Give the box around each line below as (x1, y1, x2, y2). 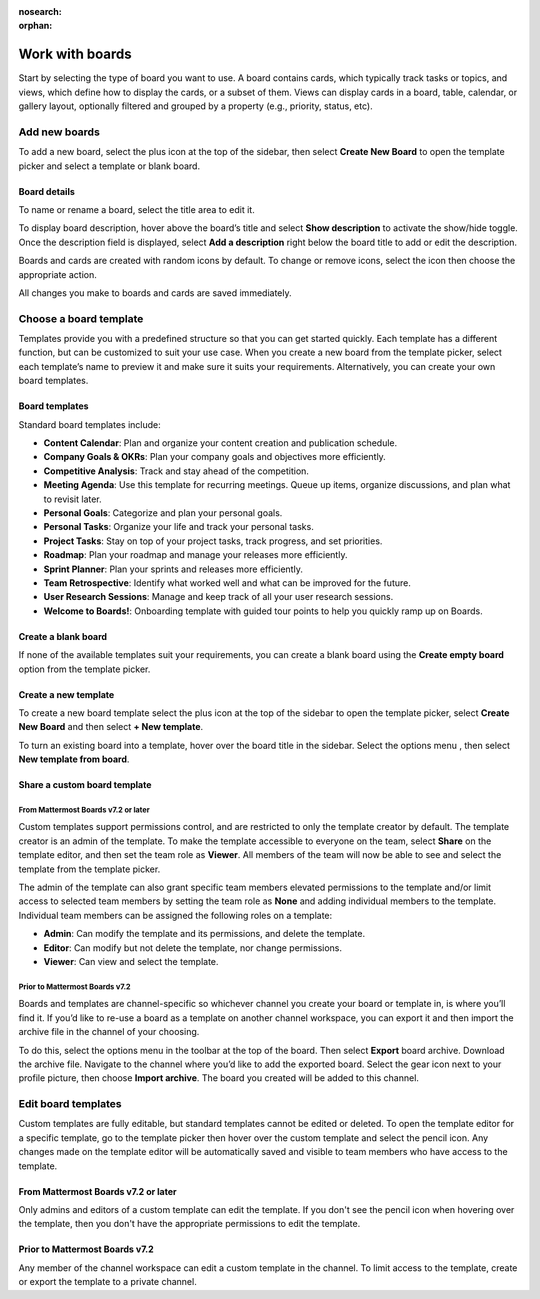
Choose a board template (18, 311, 144, 325)
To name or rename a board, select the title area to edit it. (18, 204, 255, 215)
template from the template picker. (18, 863, 161, 875)
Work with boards (18, 46, 132, 63)
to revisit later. (43, 493, 102, 505)
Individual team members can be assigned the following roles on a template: (18, 909, 333, 921)
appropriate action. (18, 268, 97, 280)
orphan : (18, 20, 53, 32)
